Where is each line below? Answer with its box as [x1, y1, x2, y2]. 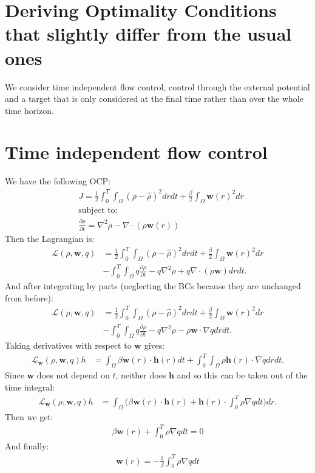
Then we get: [5, 410, 53, 423]
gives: [144, 339, 165, 352]
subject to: [78, 206, 118, 215]
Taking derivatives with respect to [5, 339, 132, 352]
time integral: [5, 380, 55, 393]
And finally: [5, 440, 49, 452]
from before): [5, 291, 53, 304]
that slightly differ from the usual [5, 21, 292, 46]
